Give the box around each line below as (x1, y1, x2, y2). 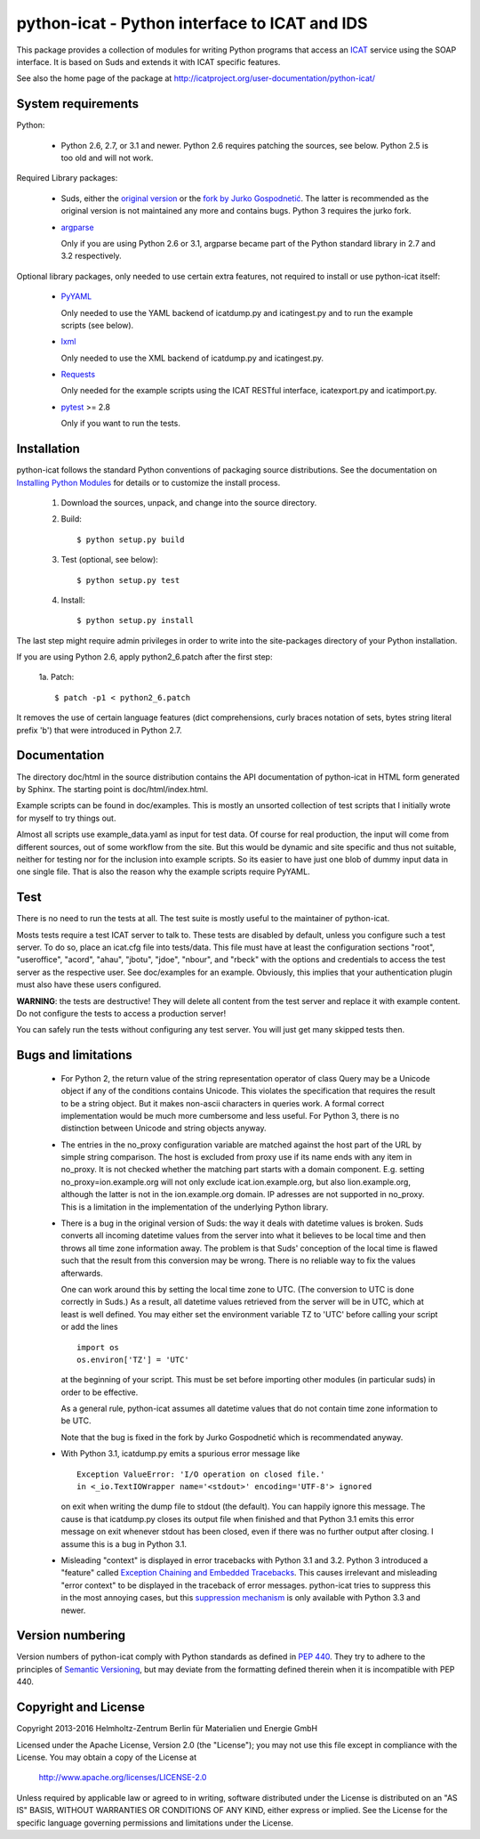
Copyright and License (16, 1700, 146, 1715)
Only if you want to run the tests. (60, 418, 181, 429)
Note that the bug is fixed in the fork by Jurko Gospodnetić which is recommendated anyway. (60, 1431, 404, 1442)
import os (76, 1342, 119, 1352)
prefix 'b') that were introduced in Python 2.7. (16, 725, 182, 735)
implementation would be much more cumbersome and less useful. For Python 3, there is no (60, 1110, 400, 1121)
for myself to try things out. (16, 813, 116, 823)
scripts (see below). (60, 320, 134, 330)
